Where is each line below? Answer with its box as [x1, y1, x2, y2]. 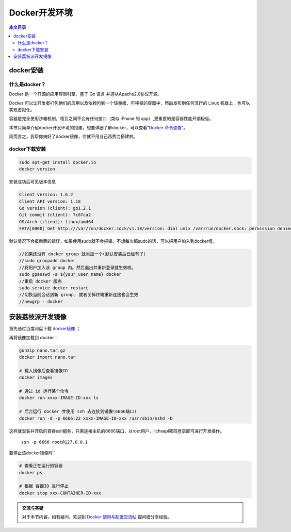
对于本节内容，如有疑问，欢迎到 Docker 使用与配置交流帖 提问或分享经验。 [22, 514, 172, 520]
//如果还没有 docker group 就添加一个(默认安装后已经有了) [19, 251, 146, 257]
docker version [19, 166, 55, 172]
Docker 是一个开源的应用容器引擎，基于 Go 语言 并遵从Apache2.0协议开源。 [9, 91, 162, 97]
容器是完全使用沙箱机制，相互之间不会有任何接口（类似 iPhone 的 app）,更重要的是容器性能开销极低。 [9, 116, 214, 121]
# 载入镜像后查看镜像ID [19, 368, 68, 373]
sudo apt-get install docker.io [19, 159, 97, 165]
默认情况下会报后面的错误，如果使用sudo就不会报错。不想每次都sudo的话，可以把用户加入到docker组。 [9, 238, 217, 244]
